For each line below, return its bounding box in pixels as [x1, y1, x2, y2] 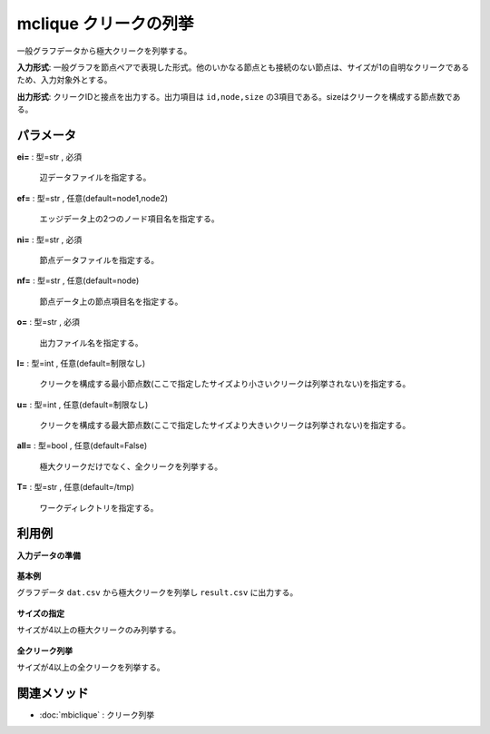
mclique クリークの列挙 [16, 14, 194, 34]
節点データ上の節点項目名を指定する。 [39, 296, 183, 307]
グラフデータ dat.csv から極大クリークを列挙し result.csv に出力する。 [16, 587, 299, 598]
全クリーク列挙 [16, 645, 73, 656]
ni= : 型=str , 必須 [16, 234, 83, 245]
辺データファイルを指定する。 [39, 172, 152, 183]
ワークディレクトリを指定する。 [39, 502, 159, 513]
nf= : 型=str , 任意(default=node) [16, 275, 140, 286]
